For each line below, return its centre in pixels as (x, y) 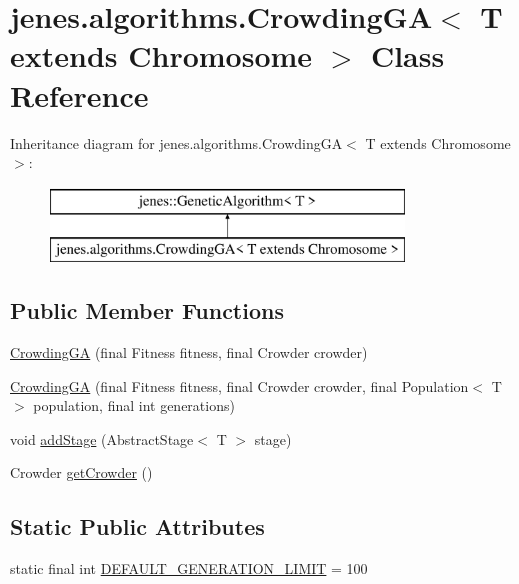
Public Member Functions (147, 310)
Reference (79, 94)
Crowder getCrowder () (81, 472)
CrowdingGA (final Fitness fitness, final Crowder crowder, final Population (239, 385)
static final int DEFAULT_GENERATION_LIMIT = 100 (189, 568)
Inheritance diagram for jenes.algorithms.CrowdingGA (176, 142)
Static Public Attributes (137, 526)
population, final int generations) (134, 405)
